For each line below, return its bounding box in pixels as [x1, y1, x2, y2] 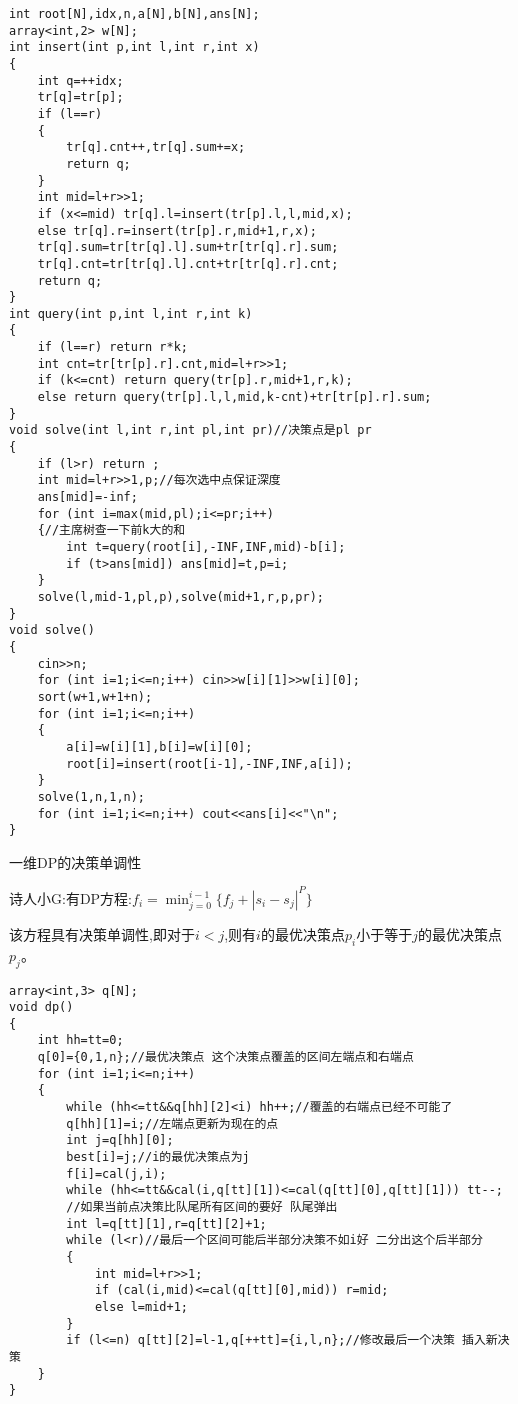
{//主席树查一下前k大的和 [37, 523, 186, 538]
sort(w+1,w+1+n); [37, 689, 153, 704]
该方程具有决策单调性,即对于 [9, 923, 195, 944]
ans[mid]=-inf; [37, 490, 138, 505]
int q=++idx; [37, 73, 124, 88]
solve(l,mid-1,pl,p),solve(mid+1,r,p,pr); [37, 589, 324, 604]
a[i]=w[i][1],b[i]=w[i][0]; [66, 739, 253, 754]
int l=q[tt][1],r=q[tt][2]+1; [66, 1216, 267, 1231]
